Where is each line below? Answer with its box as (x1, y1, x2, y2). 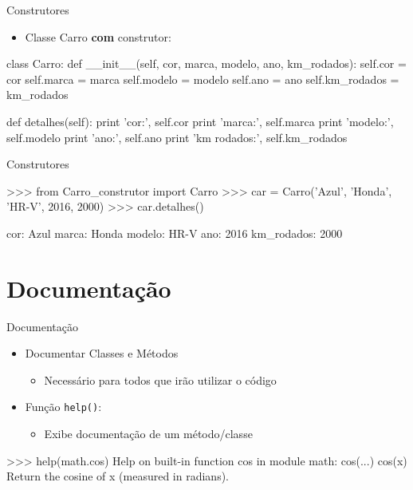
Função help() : (25, 398, 102, 415)
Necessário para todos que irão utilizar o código (44, 371, 277, 388)
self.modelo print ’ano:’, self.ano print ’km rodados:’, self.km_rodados (6, 128, 348, 145)
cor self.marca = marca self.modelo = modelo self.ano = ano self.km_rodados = (6, 70, 399, 87)
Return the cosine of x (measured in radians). (6, 468, 229, 484)
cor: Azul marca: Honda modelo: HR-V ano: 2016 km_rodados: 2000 (6, 224, 343, 241)
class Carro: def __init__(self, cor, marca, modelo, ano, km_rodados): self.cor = (6, 55, 407, 72)
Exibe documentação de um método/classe (44, 425, 253, 442)
